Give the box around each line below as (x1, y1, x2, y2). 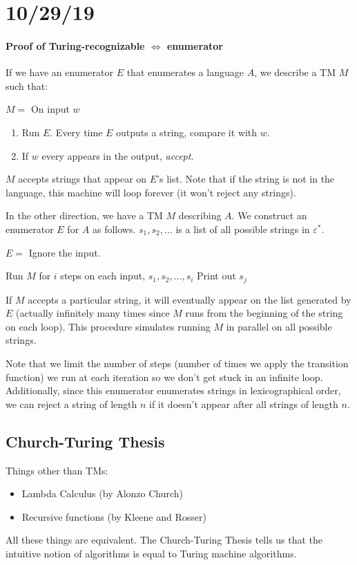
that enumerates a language (126, 65, 244, 80)
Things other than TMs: (6, 463, 108, 477)
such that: (6, 78, 48, 93)
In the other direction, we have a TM (6, 208, 163, 223)
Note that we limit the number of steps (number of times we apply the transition (6, 355, 349, 370)
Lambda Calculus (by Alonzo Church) (21, 486, 184, 501)
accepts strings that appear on (18, 172, 147, 186)
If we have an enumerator (6, 65, 114, 80)
